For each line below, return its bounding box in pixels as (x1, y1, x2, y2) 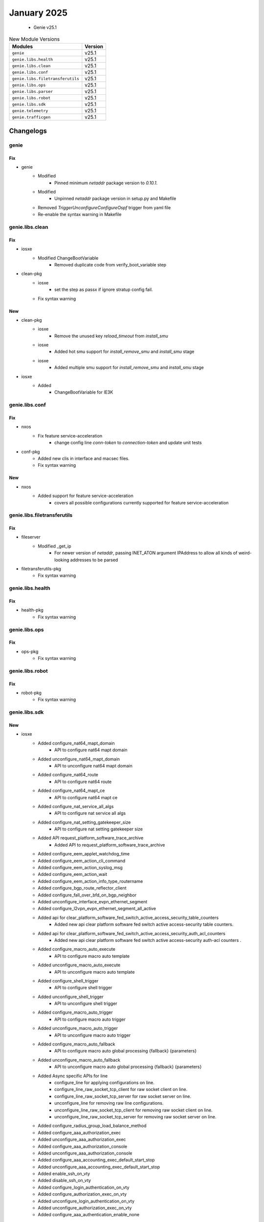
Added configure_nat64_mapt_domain (38, 740, 115, 746)
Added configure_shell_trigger (38, 978, 99, 983)
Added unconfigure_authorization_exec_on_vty (38, 1205, 132, 1211)
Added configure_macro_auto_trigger (38, 1009, 113, 1015)
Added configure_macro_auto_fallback (38, 1041, 115, 1047)
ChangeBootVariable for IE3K (54, 389, 113, 395)
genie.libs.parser (12, 88, 53, 94)
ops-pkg (21, 648, 39, 655)
